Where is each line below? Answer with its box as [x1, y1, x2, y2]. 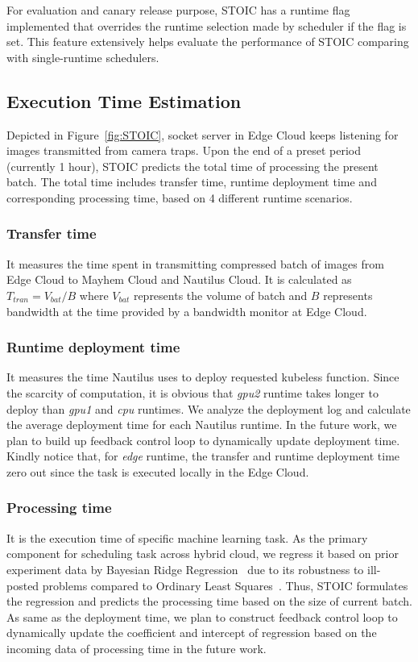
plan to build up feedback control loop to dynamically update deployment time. [6, 431, 400, 448]
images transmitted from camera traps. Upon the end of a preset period [6, 142, 361, 159]
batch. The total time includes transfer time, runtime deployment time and [6, 173, 377, 190]
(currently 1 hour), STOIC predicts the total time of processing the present [6, 157, 379, 174]
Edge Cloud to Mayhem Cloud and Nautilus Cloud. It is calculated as [6, 271, 352, 288]
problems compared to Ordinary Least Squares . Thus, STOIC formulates [42, 577, 408, 593]
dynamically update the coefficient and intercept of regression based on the [6, 624, 377, 641]
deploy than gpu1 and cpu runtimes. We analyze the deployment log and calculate [6, 400, 411, 417]
